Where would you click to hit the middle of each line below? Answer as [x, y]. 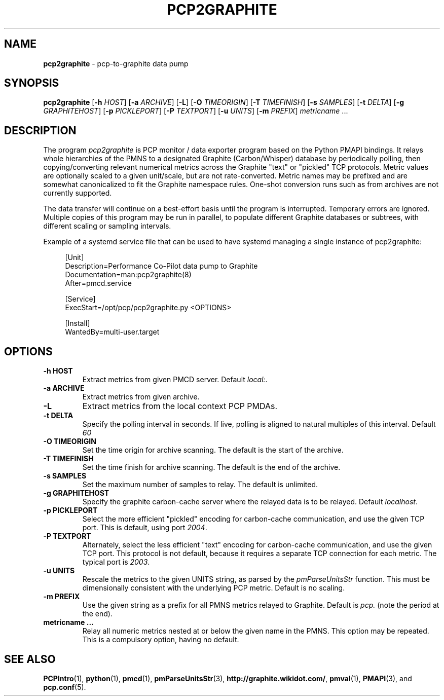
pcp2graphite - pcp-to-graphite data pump [116, 63]
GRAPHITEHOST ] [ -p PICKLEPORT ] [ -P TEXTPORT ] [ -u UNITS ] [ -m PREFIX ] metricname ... [196, 111]
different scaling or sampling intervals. [107, 226]
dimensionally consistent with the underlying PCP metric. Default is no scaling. [214, 588]
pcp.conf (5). [65, 687]
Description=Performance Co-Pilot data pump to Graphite [161, 266]
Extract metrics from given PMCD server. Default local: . [175, 380]
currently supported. [78, 193]
